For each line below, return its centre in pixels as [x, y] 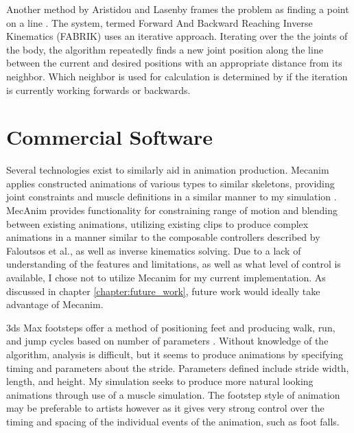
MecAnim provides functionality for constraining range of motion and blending [172, 210]
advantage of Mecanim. [55, 304]
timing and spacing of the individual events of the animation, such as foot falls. [173, 421]
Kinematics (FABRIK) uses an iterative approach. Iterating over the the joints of [177, 36]
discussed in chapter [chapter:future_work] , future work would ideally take [163, 291]
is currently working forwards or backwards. [98, 90]
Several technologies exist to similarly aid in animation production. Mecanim [168, 170]
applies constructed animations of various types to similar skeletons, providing [170, 183]
